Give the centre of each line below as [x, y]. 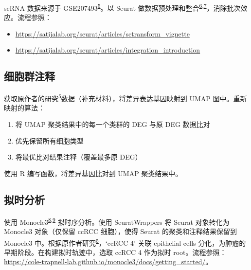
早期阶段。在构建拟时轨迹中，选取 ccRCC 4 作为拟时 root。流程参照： [115, 252]
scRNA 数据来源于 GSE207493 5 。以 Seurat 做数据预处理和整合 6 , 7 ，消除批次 [122, 7]
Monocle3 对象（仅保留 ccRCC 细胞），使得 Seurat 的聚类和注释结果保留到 [120, 231]
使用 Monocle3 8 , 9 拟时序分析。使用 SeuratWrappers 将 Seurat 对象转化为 [117, 221]
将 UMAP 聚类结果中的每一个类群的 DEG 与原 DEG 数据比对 [113, 124]
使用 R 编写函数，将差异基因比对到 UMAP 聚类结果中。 [93, 173]
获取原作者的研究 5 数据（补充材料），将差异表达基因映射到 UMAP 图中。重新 [125, 98]
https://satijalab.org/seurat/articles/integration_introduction [108, 50]
